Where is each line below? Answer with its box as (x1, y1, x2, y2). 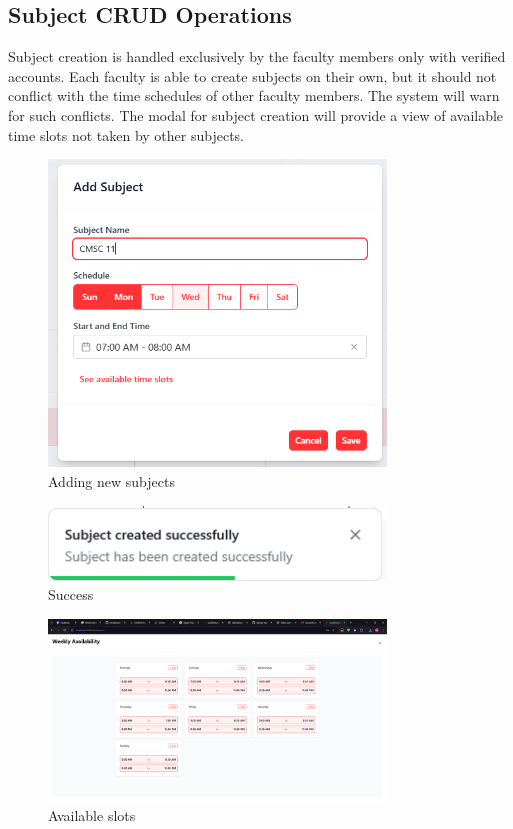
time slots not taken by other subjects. (8, 124, 244, 145)
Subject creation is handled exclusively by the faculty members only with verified (8, 46, 506, 67)
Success (48, 584, 94, 605)
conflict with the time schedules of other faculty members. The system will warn (8, 85, 500, 106)
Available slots (48, 804, 136, 825)
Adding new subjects (48, 470, 175, 491)
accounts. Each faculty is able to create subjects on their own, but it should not (8, 65, 497, 86)
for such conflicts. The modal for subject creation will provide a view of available (8, 104, 504, 125)
